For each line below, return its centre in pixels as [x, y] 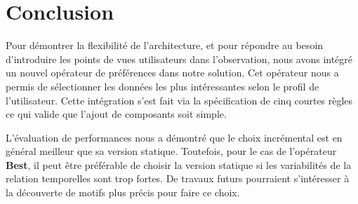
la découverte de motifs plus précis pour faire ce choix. [123, 192]
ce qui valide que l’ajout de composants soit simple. [116, 114]
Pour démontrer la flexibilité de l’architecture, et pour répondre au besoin [165, 45]
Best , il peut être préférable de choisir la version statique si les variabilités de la [179, 164]
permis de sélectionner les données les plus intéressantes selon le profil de [163, 86]
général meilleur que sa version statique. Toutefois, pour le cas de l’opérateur [171, 151]
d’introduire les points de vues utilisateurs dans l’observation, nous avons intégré [179, 59]
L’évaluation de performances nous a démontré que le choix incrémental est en [174, 137]
